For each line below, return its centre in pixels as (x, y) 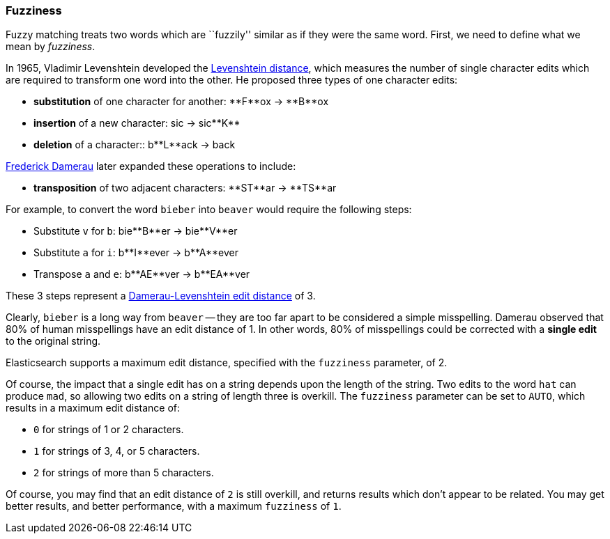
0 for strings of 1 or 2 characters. (109, 430)
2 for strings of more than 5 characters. (124, 473)
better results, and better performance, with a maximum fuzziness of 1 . (174, 506)
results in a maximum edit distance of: (93, 408)
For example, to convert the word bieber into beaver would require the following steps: (209, 210)
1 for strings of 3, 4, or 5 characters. (117, 451)
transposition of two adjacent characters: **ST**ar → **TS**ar (185, 188)
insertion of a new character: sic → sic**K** (137, 123)
